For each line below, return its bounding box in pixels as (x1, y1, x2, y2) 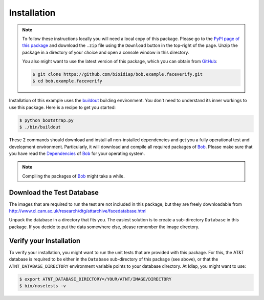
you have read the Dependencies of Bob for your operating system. (9, 150, 145, 156)
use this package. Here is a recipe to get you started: (9, 104, 116, 110)
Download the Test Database (9, 188, 99, 196)
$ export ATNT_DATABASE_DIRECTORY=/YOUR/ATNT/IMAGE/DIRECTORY (19, 276, 172, 282)
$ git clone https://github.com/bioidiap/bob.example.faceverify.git (32, 71, 203, 77)
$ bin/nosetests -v (19, 283, 66, 288)
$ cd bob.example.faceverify (32, 78, 103, 84)
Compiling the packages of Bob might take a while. (22, 173, 125, 179)
